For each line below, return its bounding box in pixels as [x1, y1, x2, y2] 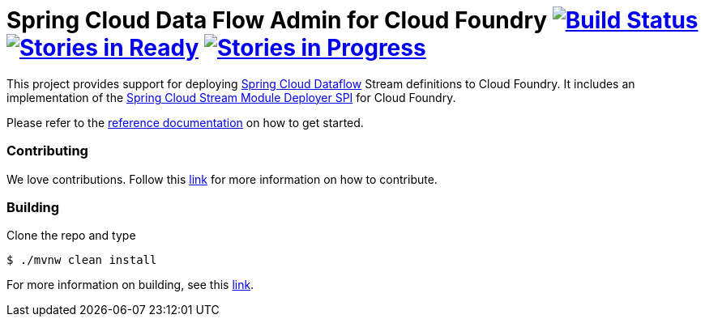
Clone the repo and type [6, 228, 136, 243]
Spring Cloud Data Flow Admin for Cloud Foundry [6, 6, 548, 34]
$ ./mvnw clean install [6, 253, 157, 267]
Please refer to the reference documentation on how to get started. [6, 115, 364, 130]
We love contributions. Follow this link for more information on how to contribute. [6, 172, 438, 186]
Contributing [6, 142, 88, 159]
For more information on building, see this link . [6, 278, 254, 292]
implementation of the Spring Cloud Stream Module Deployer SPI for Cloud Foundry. [6, 90, 456, 104]
